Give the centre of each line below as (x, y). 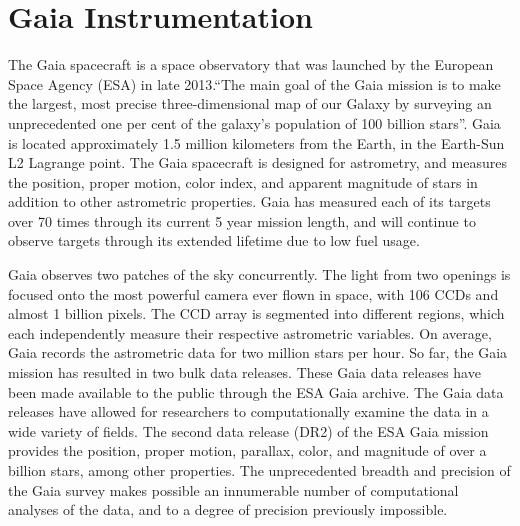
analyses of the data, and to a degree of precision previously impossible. (228, 509)
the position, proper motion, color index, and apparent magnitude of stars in (243, 181)
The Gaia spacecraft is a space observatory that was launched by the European (251, 64)
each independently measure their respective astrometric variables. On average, (250, 332)
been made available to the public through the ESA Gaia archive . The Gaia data (256, 391)
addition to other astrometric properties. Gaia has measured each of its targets (249, 201)
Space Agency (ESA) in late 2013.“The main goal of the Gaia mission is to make (254, 83)
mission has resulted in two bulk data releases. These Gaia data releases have (244, 372)
